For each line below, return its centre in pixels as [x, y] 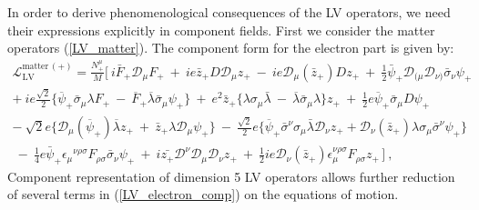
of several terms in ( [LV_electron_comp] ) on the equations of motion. [203, 194]
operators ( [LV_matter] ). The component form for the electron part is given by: [231, 48]
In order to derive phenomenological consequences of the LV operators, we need [229, 12]
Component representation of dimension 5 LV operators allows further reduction [231, 176]
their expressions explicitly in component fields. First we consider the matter [221, 30]
